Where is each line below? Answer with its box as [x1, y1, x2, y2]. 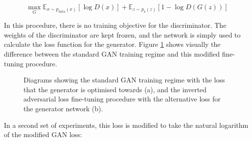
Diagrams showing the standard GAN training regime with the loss [23, 75, 225, 85]
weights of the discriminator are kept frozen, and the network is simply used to [4, 29, 241, 40]
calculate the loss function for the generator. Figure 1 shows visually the [4, 39, 221, 49]
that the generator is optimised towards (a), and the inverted [23, 84, 207, 94]
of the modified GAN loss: [4, 129, 82, 140]
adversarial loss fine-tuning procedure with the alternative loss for [23, 94, 221, 104]
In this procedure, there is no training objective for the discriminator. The [4, 20, 227, 30]
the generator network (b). [23, 103, 103, 113]
